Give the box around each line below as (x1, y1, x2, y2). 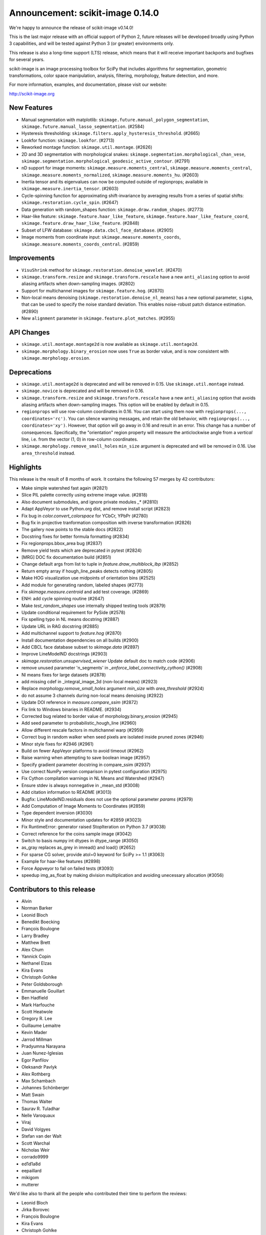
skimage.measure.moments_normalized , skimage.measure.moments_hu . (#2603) (21, 172, 199, 178)
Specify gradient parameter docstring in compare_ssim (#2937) (21, 761, 151, 768)
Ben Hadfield (21, 995, 48, 1001)
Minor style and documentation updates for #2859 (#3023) (21, 817, 142, 823)
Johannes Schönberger (21, 1085, 69, 1091)
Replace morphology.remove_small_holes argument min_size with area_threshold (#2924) (21, 686, 204, 692)
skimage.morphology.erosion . (21, 355, 91, 361)
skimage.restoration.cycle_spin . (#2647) (21, 200, 119, 206)
